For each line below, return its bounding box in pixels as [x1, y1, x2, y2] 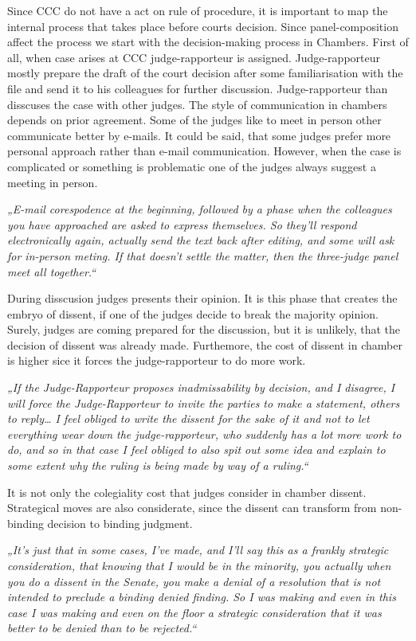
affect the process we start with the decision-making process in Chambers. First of [7, 33, 409, 50]
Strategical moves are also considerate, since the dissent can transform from [7, 499, 377, 516]
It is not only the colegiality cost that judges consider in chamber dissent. [7, 483, 367, 500]
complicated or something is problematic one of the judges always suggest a [7, 158, 376, 174]
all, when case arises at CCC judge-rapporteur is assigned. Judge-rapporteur [7, 49, 380, 65]
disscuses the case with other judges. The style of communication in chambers [7, 96, 387, 112]
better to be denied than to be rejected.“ [7, 620, 197, 636]
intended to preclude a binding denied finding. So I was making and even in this [7, 588, 396, 605]
